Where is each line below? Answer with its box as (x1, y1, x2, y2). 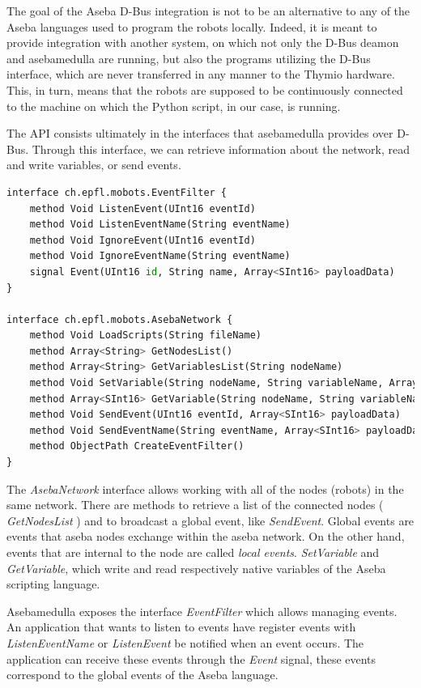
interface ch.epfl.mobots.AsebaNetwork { (6, 313, 233, 325)
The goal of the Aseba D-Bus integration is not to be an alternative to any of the (6, 2, 410, 19)
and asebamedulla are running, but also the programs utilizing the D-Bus (6, 49, 371, 66)
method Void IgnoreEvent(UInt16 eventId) (29, 234, 256, 246)
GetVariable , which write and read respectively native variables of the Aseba (6, 559, 386, 576)
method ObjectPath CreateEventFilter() (29, 440, 245, 452)
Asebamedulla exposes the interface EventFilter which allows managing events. (6, 602, 398, 619)
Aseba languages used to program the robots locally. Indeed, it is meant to (6, 18, 377, 35)
